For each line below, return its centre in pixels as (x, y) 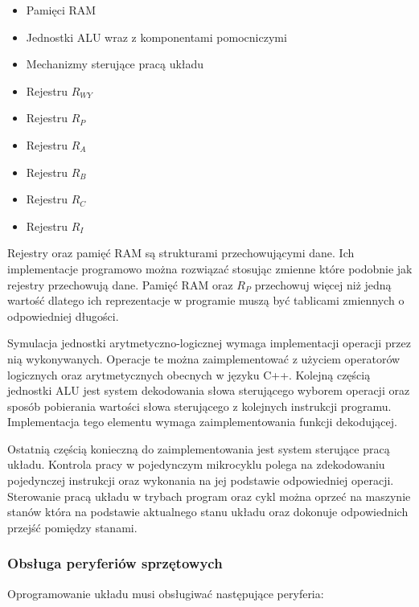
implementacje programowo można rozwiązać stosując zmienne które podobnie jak (210, 268)
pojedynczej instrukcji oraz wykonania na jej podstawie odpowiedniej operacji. (201, 480)
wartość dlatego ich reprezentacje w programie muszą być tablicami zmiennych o (206, 300)
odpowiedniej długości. (63, 316)
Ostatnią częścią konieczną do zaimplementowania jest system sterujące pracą (199, 448)
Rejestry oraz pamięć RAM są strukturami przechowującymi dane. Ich (181, 253)
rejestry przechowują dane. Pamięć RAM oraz (120, 284)
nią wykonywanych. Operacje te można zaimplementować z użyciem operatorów (204, 358)
